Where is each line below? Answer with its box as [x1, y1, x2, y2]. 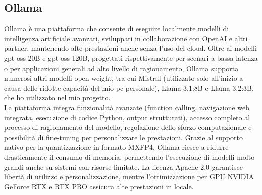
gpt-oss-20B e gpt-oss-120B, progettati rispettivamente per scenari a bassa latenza [4, 52, 258, 63]
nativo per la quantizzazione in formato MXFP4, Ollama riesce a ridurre [4, 142, 229, 152]
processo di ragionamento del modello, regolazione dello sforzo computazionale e [4, 122, 252, 133]
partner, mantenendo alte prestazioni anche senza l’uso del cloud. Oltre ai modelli [4, 43, 257, 53]
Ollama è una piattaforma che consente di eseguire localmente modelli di [4, 23, 229, 34]
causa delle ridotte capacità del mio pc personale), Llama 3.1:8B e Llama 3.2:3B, [4, 82, 254, 93]
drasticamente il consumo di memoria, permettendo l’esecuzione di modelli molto [4, 151, 255, 162]
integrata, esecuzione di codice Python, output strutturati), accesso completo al [4, 112, 250, 122]
